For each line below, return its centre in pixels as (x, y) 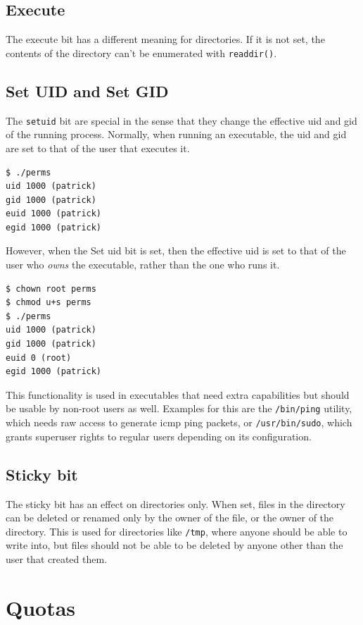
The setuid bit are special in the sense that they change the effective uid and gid (181, 120)
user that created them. (57, 558)
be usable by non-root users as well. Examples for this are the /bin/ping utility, (179, 408)
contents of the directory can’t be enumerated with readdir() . (141, 52)
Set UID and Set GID (87, 91)
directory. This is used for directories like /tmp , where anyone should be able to (177, 531)
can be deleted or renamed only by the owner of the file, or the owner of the (170, 518)
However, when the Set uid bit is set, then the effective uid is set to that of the (176, 250)
